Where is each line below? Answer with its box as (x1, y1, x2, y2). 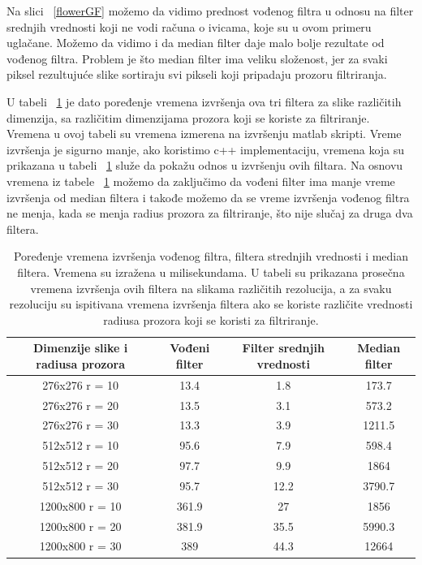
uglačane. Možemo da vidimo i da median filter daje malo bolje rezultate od (6, 34, 385, 51)
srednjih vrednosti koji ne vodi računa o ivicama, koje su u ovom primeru (6, 18, 372, 35)
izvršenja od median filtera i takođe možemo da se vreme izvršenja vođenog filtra (6, 188, 410, 205)
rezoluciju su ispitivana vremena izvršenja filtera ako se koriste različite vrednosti (9, 295, 413, 313)
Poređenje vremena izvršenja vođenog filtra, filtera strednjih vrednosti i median (13, 248, 409, 265)
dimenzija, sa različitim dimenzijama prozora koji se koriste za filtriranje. (6, 109, 370, 126)
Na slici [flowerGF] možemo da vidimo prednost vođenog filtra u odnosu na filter (6, 2, 414, 19)
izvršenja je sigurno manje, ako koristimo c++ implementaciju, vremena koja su (6, 140, 405, 157)
